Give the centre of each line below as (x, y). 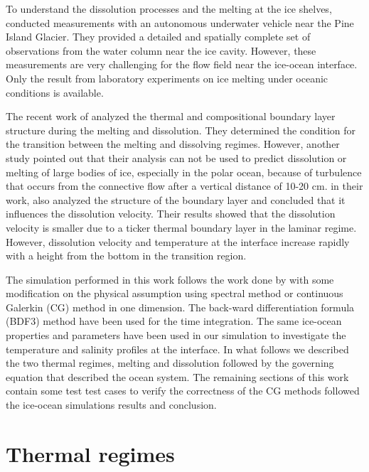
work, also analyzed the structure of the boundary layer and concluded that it (176, 199)
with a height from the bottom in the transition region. (126, 256)
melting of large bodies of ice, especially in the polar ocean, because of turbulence (184, 172)
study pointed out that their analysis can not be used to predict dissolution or (176, 157)
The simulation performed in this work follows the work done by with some (170, 279)
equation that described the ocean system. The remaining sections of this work (177, 376)
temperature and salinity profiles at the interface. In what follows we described (177, 349)
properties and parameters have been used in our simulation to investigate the (176, 335)
